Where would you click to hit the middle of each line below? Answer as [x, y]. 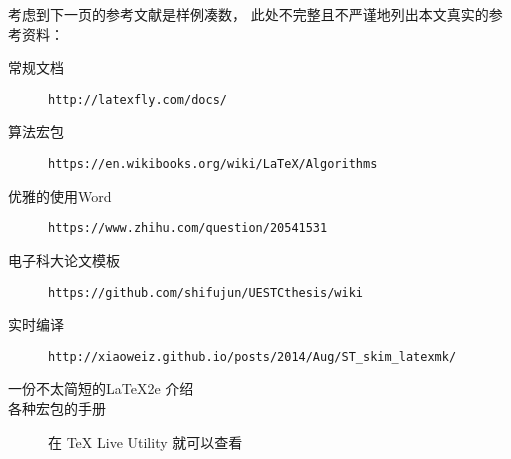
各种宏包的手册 [57, 408]
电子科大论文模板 [64, 259]
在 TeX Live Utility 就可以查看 [145, 441]
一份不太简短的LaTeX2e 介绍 [101, 388]
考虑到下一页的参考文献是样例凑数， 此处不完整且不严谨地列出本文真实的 [248, 14]
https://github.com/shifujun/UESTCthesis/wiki [205, 292]
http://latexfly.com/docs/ [137, 99]
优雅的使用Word [60, 195]
